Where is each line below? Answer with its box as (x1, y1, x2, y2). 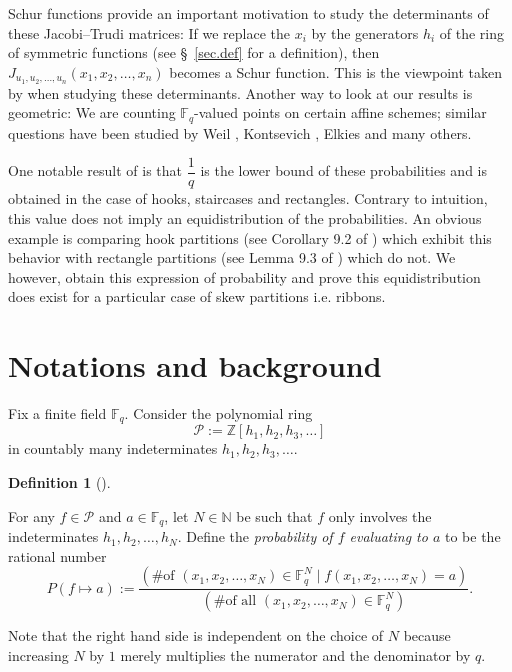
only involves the (328, 505, 432, 526)
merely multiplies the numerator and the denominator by (120, 644, 471, 665)
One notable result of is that (8, 160, 183, 181)
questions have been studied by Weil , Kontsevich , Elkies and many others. (8, 122, 472, 143)
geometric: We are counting (8, 102, 176, 123)
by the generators (311, 22, 419, 43)
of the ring (439, 22, 505, 43)
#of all (213, 594, 257, 609)
